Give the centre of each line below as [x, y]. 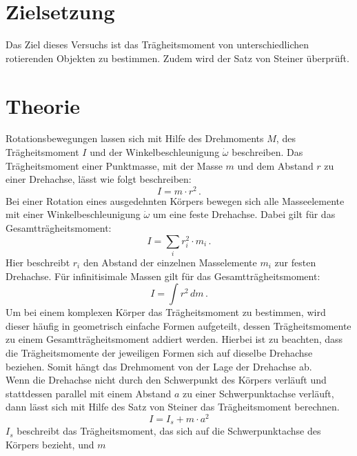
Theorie [43, 105]
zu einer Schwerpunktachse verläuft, [258, 393]
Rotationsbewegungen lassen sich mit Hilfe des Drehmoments [135, 138]
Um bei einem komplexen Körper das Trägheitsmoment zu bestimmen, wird [166, 312]
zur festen [295, 262]
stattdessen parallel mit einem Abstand [89, 393]
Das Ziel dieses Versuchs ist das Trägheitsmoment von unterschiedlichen [157, 44]
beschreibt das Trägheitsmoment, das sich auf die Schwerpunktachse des [169, 431]
